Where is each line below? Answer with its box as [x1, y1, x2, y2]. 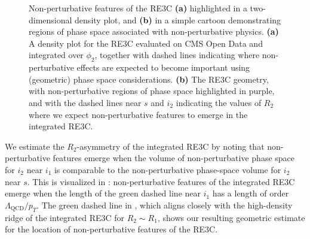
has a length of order [212, 187, 289, 199]
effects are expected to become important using [76, 61, 250, 74]
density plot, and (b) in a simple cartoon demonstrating [75, 13, 281, 26]
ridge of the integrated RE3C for [5, 211, 125, 223]
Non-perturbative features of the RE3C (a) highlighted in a [29, 2, 247, 14]
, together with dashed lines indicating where [94, 49, 260, 61]
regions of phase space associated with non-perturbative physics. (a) [29, 25, 279, 38]
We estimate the [5, 140, 65, 152]
